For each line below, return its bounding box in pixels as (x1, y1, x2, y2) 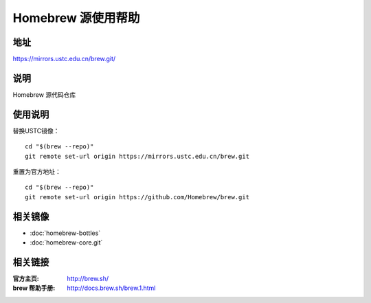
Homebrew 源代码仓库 (12, 90, 76, 99)
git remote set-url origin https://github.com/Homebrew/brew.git (25, 193, 250, 201)
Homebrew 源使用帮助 (12, 10, 140, 25)
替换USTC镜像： (12, 126, 60, 135)
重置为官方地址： (12, 168, 61, 176)
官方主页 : (12, 275, 39, 283)
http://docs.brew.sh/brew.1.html (67, 284, 156, 292)
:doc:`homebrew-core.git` (30, 238, 103, 247)
